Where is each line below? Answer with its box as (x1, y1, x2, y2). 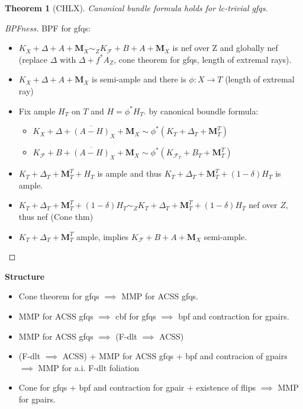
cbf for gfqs (115, 309, 156, 322)
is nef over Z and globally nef (172, 41, 278, 54)
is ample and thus (97, 167, 162, 180)
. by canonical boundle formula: (143, 104, 259, 117)
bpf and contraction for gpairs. (178, 309, 289, 322)
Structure (5, 270, 45, 282)
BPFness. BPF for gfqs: (5, 21, 91, 34)
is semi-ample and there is (92, 73, 186, 85)
